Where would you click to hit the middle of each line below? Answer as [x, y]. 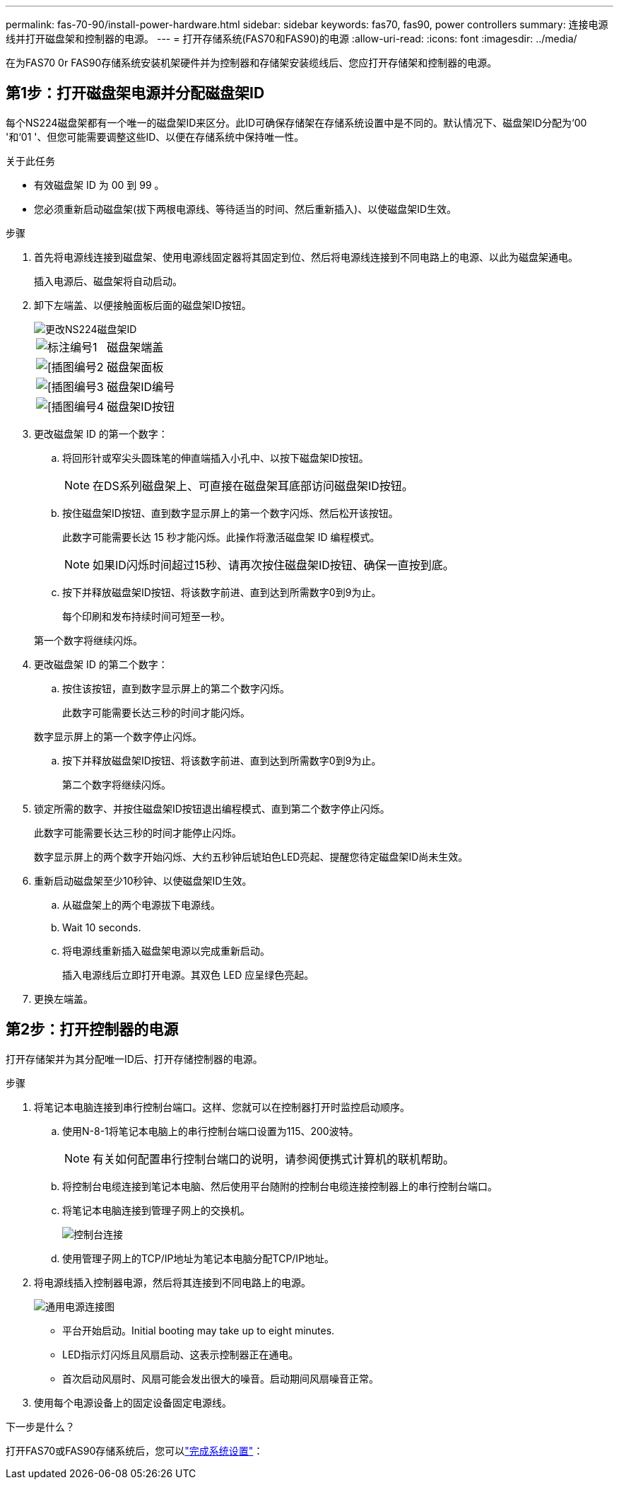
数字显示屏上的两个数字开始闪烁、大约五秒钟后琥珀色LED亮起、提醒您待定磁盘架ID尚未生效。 [251, 856]
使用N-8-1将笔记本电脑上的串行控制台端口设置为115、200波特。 [211, 1131]
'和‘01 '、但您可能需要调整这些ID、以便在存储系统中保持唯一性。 [155, 136]
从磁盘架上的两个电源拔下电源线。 [141, 904]
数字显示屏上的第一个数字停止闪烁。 [118, 736]
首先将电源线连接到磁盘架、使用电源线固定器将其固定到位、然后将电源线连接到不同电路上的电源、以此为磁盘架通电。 [306, 257]
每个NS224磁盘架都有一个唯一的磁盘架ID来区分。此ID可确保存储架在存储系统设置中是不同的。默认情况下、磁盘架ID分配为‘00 [296, 122]
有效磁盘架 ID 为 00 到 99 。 [99, 185]
